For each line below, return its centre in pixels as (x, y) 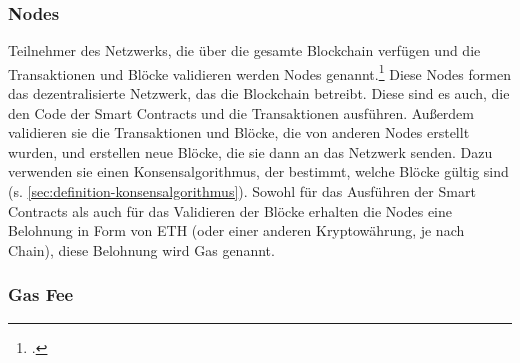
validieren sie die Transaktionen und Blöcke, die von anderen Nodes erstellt (239, 132)
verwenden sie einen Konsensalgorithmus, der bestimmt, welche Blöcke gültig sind (258, 171)
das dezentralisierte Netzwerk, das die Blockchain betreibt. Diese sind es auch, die (259, 93)
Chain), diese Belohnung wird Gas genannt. (141, 249)
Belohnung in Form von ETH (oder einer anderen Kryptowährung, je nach (236, 230)
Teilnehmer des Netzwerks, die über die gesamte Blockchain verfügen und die (244, 50)
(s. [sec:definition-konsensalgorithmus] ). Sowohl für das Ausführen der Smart (242, 191)
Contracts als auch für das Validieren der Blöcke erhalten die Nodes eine (230, 210)
